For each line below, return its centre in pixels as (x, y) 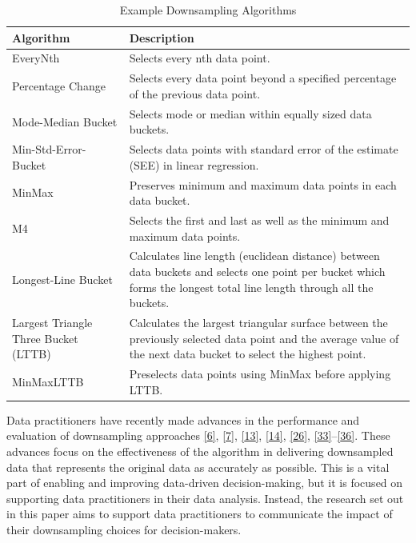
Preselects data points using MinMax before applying (260, 374)
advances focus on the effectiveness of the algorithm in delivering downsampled (200, 451)
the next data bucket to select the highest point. (248, 354)
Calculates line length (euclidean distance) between (254, 256)
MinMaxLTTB (48, 381)
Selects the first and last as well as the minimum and (259, 220)
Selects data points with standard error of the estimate (264, 149)
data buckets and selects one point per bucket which (257, 271)
